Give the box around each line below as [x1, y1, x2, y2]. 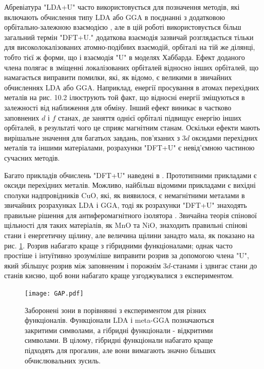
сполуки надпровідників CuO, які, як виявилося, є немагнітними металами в [4, 189, 245, 200]
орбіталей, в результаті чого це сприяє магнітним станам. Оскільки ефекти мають [4, 122, 260, 133]
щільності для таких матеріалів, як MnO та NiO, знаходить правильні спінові [4, 220, 248, 230]
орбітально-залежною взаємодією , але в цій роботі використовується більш [4, 22, 241, 32]
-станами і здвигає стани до [171, 260, 257, 270]
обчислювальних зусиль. [25, 355, 101, 365]
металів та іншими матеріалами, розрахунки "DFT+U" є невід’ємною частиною [4, 142, 255, 153]
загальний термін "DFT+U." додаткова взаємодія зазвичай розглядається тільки [4, 31, 254, 42]
